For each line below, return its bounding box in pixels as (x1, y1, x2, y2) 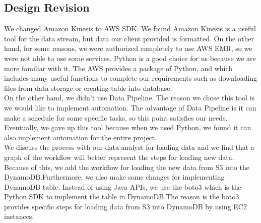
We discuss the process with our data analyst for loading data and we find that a (4, 142, 254, 152)
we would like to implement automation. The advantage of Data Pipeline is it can (4, 102, 256, 113)
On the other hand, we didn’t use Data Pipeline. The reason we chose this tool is (4, 92, 255, 103)
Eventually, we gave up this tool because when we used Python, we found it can (4, 122, 251, 133)
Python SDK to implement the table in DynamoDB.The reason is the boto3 (4, 191, 239, 202)
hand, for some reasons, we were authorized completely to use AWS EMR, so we (4, 43, 252, 53)
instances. (4, 211, 34, 221)
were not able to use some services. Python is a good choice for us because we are (4, 52, 256, 63)
